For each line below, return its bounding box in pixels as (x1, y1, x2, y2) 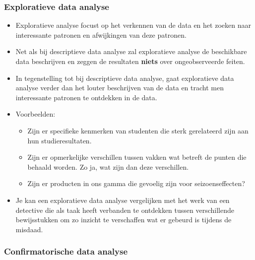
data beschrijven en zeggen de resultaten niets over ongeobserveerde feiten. (15, 56, 245, 66)
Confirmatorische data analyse (4, 245, 128, 258)
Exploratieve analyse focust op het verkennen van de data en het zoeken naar (15, 20, 251, 30)
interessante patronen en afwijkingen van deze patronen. (15, 29, 187, 40)
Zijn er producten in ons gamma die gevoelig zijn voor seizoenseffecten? (27, 178, 245, 189)
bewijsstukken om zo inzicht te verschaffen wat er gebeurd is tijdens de (15, 214, 232, 225)
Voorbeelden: (15, 109, 56, 119)
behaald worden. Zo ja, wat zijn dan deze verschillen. (27, 161, 189, 172)
